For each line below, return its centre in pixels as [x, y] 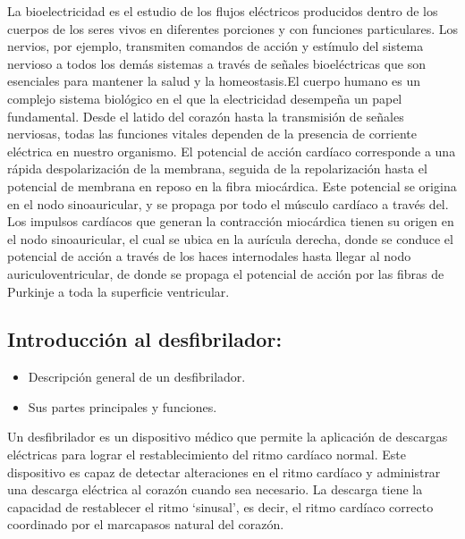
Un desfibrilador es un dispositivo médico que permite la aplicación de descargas [228, 437]
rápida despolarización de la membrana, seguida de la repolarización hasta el [217, 168]
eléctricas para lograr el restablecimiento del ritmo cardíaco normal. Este [207, 455]
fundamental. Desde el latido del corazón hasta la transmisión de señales [206, 116]
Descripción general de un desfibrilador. [137, 377]
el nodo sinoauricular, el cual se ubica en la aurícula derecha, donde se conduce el [230, 238]
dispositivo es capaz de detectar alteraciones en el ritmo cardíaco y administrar [224, 472]
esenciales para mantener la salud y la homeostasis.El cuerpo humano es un [214, 81]
